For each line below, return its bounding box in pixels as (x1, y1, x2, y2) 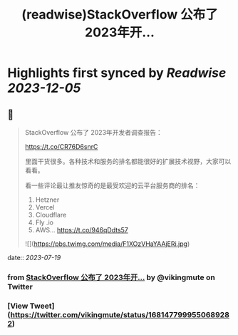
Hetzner (35, 195, 60, 204)
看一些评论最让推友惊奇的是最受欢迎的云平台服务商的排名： (24, 181, 200, 190)
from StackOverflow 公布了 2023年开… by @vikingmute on (7, 272, 215, 282)
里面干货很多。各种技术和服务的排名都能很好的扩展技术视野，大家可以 (24, 158, 232, 165)
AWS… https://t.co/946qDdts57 (35, 226, 128, 234)
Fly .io (35, 218, 53, 227)
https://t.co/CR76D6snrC (24, 143, 98, 150)
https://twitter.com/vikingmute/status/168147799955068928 (10, 309, 230, 319)
